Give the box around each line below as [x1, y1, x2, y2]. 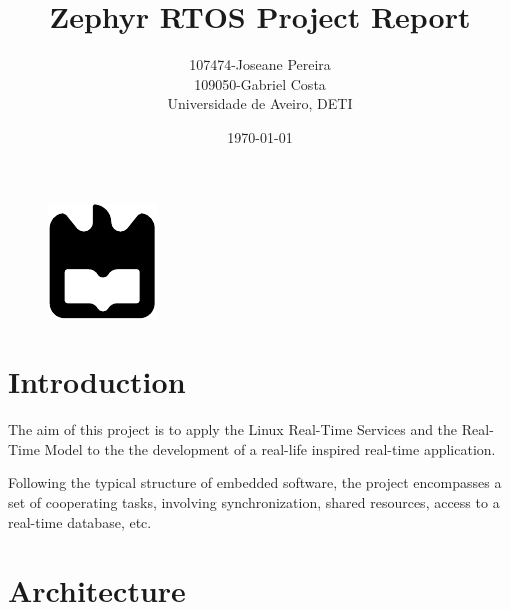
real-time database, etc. [8, 511, 152, 532]
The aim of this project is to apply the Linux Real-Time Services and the [8, 419, 458, 440]
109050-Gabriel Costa [194, 73, 326, 94]
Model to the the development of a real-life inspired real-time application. [44, 438, 496, 459]
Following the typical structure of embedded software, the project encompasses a [8, 472, 502, 493]
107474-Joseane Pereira [189, 54, 331, 75]
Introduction [8, 361, 186, 402]
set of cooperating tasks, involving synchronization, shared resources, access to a [8, 492, 500, 512]
